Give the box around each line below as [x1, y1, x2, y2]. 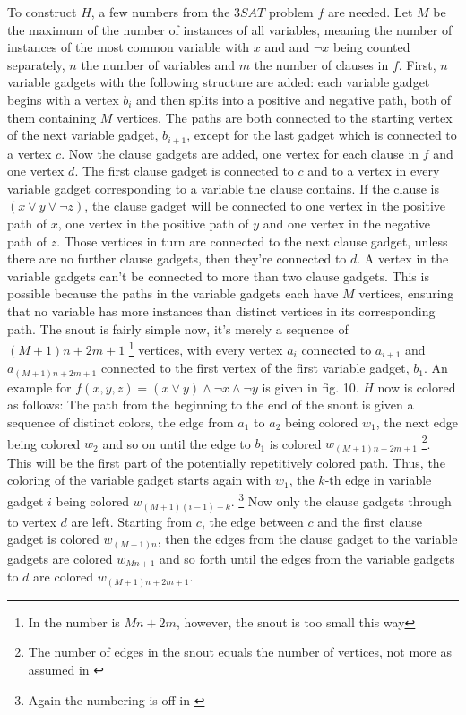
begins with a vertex [7, 90, 119, 108]
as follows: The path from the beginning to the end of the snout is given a [7, 395, 414, 414]
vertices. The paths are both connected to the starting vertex [116, 108, 453, 126]
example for [7, 377, 72, 396]
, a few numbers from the [91, 3, 230, 21]
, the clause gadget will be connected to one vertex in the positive [84, 196, 445, 215]
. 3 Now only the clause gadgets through [230, 488, 452, 510]
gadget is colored [7, 530, 99, 548]
